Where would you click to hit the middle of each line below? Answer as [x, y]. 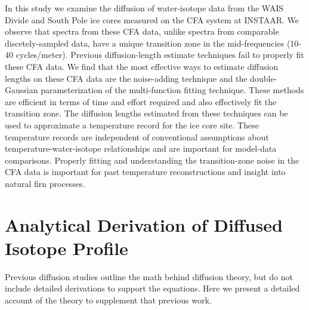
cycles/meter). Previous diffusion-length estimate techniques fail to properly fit [160, 55]
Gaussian [21, 90]
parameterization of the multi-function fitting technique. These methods [172, 90]
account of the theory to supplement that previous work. [108, 300]
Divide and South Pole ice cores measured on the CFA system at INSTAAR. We [152, 19]
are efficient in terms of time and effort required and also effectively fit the [141, 101]
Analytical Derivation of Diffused [144, 224]
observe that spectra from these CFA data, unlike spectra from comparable [142, 31]
